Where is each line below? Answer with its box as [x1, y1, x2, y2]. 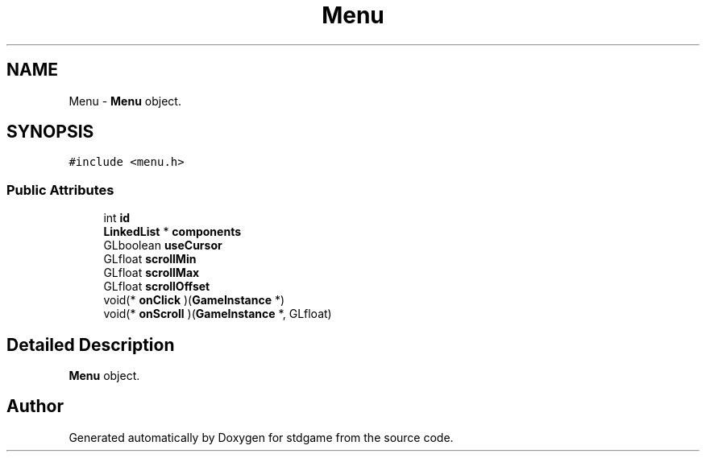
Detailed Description [6, 334, 175, 355]
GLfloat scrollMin [103, 252, 197, 266]
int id [103, 211, 131, 225]
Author [6, 396, 64, 417]
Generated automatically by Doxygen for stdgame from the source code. [69, 430, 454, 444]
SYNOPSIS [6, 122, 94, 142]
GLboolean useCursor [103, 238, 222, 253]
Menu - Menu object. [69, 93, 181, 108]
